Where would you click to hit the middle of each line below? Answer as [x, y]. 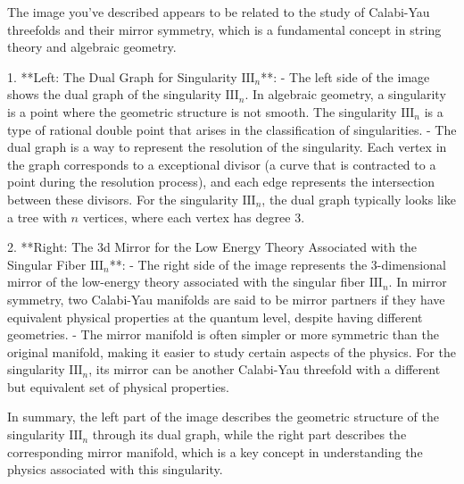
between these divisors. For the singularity [123, 199]
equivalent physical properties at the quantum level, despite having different [215, 317]
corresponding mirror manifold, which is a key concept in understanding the [215, 451]
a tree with [37, 217]
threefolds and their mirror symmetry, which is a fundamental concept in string [224, 29]
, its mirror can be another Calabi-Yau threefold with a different [265, 369]
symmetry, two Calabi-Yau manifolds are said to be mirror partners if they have [226, 299]
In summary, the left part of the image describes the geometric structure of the [223, 417]
